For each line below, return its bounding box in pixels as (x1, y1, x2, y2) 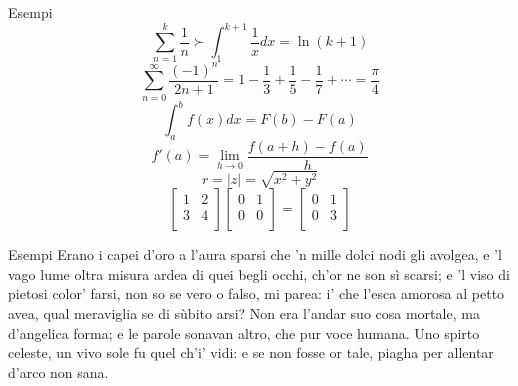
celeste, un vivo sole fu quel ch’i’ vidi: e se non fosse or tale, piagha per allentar (8, 342, 494, 363)
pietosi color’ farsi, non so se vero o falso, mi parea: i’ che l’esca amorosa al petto (8, 283, 505, 304)
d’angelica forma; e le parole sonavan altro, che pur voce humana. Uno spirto (8, 322, 480, 343)
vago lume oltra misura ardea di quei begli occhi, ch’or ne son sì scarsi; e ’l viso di (8, 263, 510, 284)
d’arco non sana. (8, 361, 109, 382)
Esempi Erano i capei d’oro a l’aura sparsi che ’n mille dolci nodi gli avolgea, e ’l (8, 244, 502, 265)
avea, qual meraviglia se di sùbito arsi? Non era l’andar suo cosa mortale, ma (8, 303, 480, 324)
